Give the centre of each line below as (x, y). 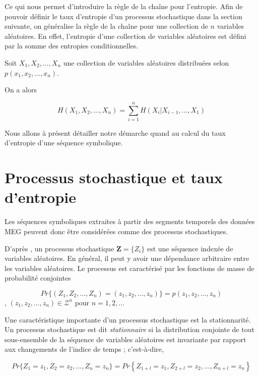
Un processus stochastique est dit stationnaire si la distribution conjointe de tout (129, 329)
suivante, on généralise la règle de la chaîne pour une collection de (106, 26)
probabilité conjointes (38, 278)
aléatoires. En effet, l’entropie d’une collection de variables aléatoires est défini (125, 36)
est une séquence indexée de (190, 248)
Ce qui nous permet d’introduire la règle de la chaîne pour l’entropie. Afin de (124, 6)
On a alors (21, 90)
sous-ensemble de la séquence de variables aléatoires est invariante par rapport (125, 339)
